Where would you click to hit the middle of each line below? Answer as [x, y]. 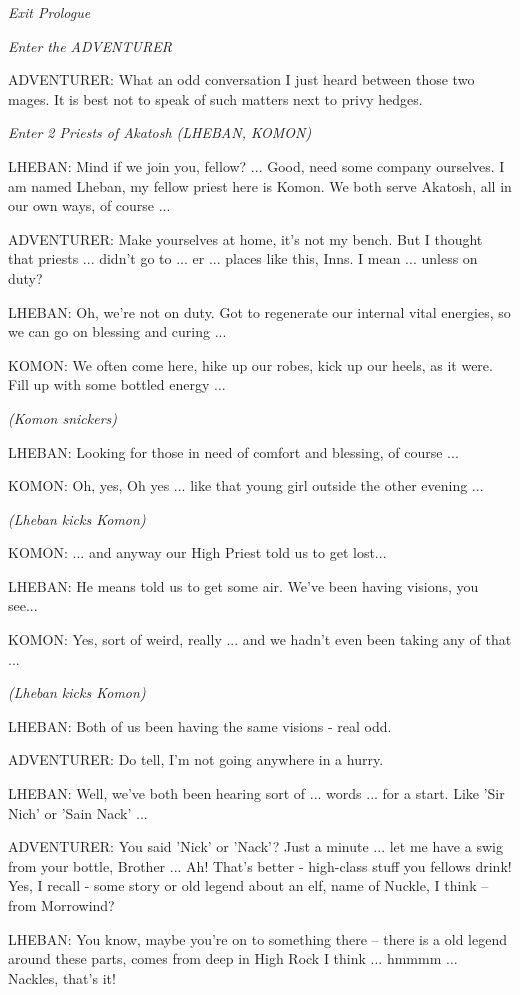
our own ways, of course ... [89, 205]
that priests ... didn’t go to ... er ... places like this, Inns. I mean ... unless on [243, 258]
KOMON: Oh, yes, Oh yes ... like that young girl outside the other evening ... [246, 485]
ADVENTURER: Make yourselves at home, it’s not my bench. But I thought [245, 238]
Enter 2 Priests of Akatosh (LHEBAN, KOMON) [160, 132]
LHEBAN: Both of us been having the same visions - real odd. [200, 725]
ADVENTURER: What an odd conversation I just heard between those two [241, 79]
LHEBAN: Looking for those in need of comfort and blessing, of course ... [233, 451]
